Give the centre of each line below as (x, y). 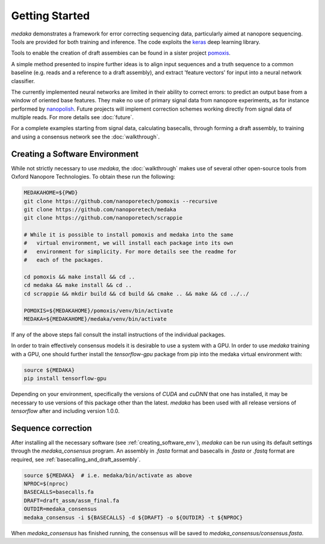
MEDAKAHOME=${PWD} (51, 193)
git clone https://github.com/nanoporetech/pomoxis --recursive (121, 201)
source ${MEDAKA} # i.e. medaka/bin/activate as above (108, 475)
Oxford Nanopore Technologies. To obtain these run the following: (93, 177)
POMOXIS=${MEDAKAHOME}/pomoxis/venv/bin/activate (98, 311)
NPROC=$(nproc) (46, 484)
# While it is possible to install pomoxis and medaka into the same (128, 235)
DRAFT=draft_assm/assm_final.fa (72, 500)
